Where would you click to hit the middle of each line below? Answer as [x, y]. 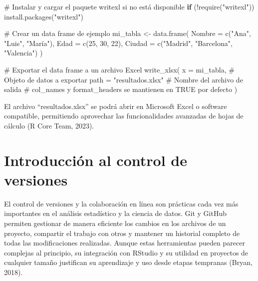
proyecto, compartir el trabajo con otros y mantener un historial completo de [122, 233]
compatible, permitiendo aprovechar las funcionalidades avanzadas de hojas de [124, 116]
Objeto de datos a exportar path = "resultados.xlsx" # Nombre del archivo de [124, 79]
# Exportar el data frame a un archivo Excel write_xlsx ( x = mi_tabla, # [119, 69]
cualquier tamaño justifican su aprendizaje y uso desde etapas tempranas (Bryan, [128, 262]
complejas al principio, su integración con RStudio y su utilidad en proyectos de [126, 252]
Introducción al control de [96, 160]
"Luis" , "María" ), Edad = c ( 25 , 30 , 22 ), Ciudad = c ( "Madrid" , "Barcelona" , [118, 43]
